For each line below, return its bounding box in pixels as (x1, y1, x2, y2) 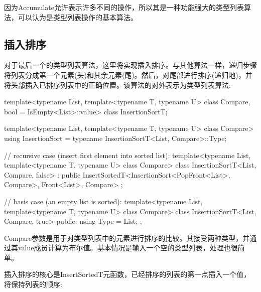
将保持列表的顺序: (4, 279, 62, 289)
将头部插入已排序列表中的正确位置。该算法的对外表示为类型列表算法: (4, 79, 231, 90)
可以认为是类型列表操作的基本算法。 (18, 12, 138, 22)
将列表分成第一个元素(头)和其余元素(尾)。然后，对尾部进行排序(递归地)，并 (4, 69, 252, 80)
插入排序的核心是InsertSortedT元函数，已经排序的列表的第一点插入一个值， (4, 269, 251, 279)
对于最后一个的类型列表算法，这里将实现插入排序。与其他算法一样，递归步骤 (4, 60, 257, 70)
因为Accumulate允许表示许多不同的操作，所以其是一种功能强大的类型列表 (4, 2, 244, 12)
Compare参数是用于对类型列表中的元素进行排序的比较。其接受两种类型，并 (4, 232, 250, 243)
